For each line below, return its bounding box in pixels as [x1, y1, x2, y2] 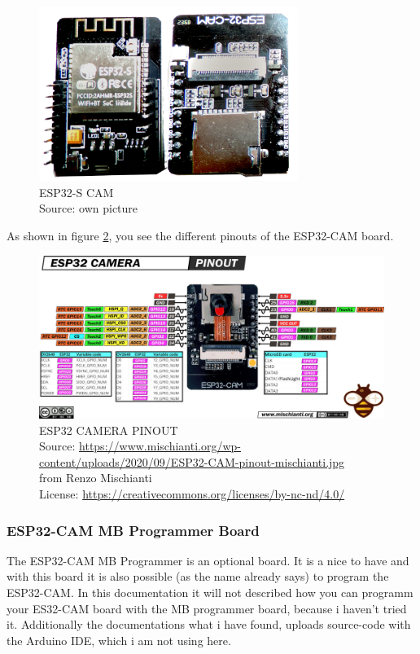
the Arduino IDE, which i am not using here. [7, 631, 231, 648]
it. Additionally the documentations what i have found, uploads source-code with [7, 616, 411, 633]
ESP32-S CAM [39, 183, 114, 200]
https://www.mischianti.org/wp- [79, 437, 241, 454]
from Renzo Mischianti [39, 469, 152, 486]
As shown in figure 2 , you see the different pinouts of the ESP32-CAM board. [7, 227, 394, 244]
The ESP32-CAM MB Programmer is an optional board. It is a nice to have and [7, 551, 409, 568]
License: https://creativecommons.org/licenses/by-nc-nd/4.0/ [39, 485, 345, 503]
